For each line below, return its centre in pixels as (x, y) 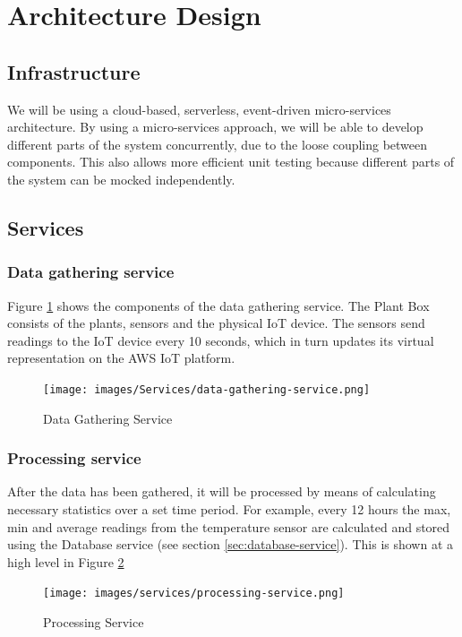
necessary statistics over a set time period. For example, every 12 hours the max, (229, 508)
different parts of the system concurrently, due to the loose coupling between (218, 144)
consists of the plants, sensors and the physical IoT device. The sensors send (216, 323)
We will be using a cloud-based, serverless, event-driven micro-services (199, 109)
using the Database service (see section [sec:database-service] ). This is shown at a (231, 544)
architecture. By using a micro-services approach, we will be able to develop (215, 127)
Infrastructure (74, 71)
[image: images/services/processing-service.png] (194, 594)
